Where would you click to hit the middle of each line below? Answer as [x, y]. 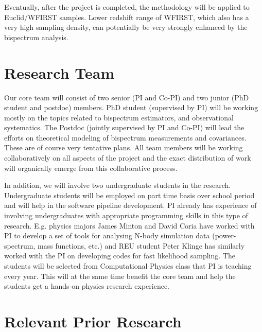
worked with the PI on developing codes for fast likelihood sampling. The [120, 256]
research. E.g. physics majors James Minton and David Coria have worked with [129, 225]
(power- [224, 235]
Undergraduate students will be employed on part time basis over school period [129, 195]
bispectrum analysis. [36, 37]
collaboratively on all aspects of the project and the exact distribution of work [128, 158]
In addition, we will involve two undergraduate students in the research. [118, 185]
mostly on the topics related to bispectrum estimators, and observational [119, 117]
